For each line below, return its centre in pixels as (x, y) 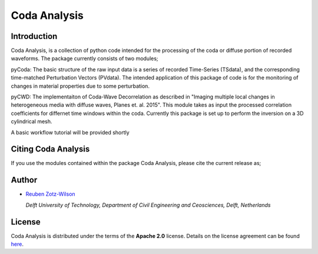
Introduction (34, 36)
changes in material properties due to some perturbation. (80, 86)
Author (24, 180)
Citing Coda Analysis (50, 149)
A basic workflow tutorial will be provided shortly (70, 132)
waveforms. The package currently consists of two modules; (85, 58)
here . (17, 244)
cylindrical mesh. (32, 121)
